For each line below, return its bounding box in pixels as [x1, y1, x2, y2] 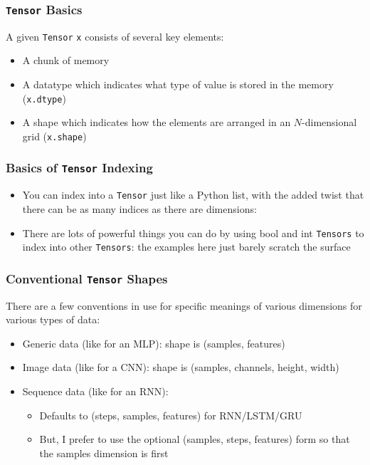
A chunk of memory [22, 53, 110, 68]
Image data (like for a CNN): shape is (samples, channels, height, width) [22, 360, 339, 375]
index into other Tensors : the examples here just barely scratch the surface [22, 239, 351, 254]
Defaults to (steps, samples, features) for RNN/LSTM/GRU [39, 407, 302, 422]
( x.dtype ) [22, 90, 66, 105]
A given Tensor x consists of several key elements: [6, 28, 224, 43]
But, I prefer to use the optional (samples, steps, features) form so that [39, 432, 350, 446]
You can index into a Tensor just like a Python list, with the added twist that [22, 187, 364, 202]
